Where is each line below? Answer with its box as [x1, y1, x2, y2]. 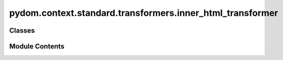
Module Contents [9, 42, 64, 51]
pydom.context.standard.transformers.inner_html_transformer [9, 7, 278, 18]
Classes [9, 26, 35, 35]
